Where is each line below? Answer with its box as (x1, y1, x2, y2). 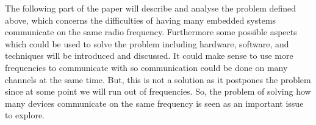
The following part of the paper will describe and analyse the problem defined (5, 2, 296, 14)
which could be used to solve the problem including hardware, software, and (5, 37, 289, 50)
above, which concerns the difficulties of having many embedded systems (5, 13, 276, 26)
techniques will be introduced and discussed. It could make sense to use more (5, 49, 293, 62)
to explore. (5, 109, 45, 121)
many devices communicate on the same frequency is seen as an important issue (5, 96, 304, 109)
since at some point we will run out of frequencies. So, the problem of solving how (5, 85, 311, 98)
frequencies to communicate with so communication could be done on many (5, 61, 288, 73)
